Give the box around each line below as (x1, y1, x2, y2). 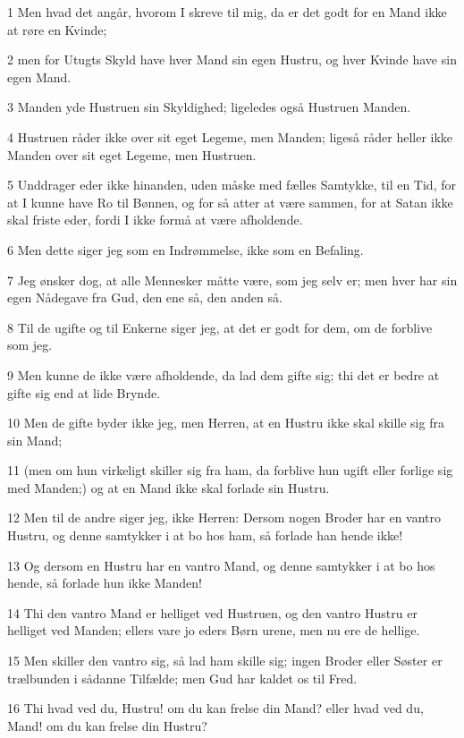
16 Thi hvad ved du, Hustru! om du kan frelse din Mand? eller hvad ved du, (7, 699, 424, 717)
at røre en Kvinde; (7, 20, 107, 38)
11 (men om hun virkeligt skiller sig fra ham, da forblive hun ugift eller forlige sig (7, 461, 453, 479)
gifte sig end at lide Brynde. (7, 383, 161, 402)
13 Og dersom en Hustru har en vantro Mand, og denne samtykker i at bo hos (7, 556, 435, 574)
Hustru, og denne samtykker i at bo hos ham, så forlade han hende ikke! (7, 526, 403, 545)
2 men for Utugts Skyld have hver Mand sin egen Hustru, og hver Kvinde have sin (7, 50, 457, 69)
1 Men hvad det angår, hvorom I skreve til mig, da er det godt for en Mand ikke (7, 3, 447, 21)
